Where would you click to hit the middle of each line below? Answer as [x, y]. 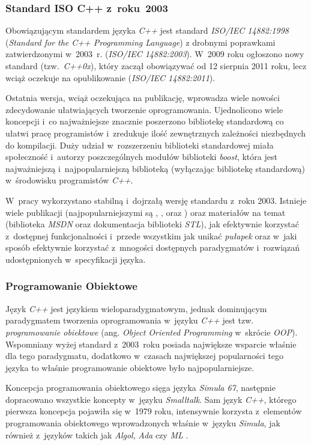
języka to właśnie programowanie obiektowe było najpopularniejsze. [130, 367]
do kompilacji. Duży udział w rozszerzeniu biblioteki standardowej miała [140, 145]
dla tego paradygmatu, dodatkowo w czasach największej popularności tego [145, 356]
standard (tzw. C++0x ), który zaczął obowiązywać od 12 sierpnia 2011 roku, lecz [156, 66]
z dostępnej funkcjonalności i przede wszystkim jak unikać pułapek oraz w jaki [151, 235]
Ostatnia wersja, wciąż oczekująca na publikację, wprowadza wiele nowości [143, 98]
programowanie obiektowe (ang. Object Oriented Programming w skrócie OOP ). [152, 332]
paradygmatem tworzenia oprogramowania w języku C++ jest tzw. [130, 320]
